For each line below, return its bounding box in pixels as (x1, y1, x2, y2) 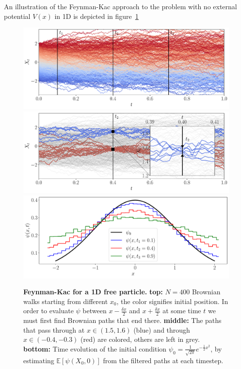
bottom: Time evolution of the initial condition (23, 343, 167, 353)
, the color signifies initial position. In (116, 296, 228, 306)
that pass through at (23, 324, 85, 335)
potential (4, 11, 31, 21)
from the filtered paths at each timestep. (103, 355, 224, 365)
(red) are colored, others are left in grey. (80, 334, 200, 344)
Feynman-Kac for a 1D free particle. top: (23, 287, 163, 297)
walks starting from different (23, 296, 108, 306)
